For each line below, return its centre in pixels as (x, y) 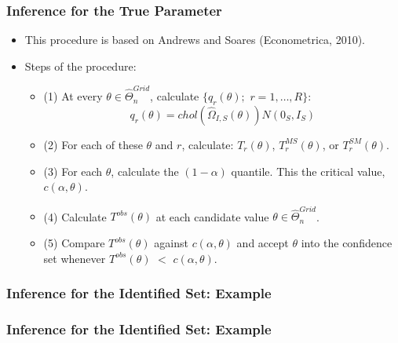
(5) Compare (74, 243)
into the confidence (347, 243)
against (171, 243)
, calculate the (145, 171)
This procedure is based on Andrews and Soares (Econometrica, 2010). (195, 40)
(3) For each (73, 171)
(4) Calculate (75, 216)
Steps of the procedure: (80, 66)
